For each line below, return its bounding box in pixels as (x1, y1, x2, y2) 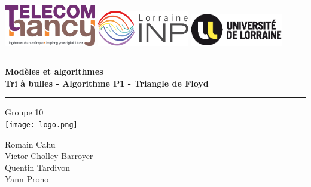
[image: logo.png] (5, 121, 78, 130)
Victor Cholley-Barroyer (5, 149, 93, 162)
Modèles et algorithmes (5, 65, 103, 78)
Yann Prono (5, 173, 49, 185)
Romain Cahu (5, 137, 56, 150)
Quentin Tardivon (5, 161, 70, 173)
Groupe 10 (5, 106, 44, 118)
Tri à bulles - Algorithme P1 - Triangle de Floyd (5, 76, 209, 89)
